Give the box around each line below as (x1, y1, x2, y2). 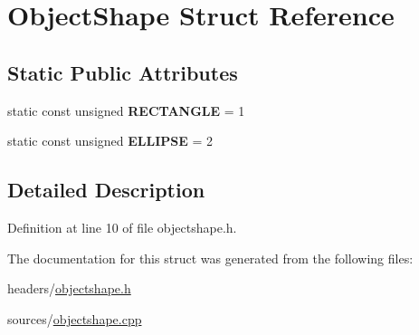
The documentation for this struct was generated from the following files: (7, 248, 414, 267)
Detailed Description (7, 176, 205, 204)
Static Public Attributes (7, 58, 238, 86)
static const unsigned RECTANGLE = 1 (7, 100, 245, 120)
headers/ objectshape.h (7, 279, 131, 298)
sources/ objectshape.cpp (7, 309, 142, 328)
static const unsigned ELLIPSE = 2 (7, 131, 214, 150)
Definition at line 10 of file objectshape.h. (7, 217, 237, 236)
